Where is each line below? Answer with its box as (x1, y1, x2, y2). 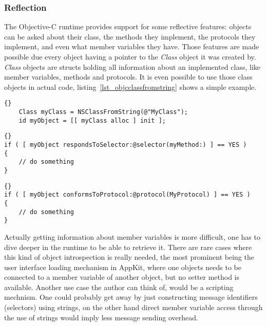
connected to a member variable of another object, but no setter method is (4, 272, 240, 282)
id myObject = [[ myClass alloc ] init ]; (18, 117, 166, 124)
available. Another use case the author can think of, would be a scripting (4, 281, 234, 292)
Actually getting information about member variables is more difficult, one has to (4, 231, 260, 242)
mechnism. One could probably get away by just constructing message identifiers (4, 292, 258, 302)
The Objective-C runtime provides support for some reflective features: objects (4, 21, 252, 32)
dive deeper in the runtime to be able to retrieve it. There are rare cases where (4, 241, 252, 252)
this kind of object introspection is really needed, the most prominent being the (4, 252, 254, 262)
